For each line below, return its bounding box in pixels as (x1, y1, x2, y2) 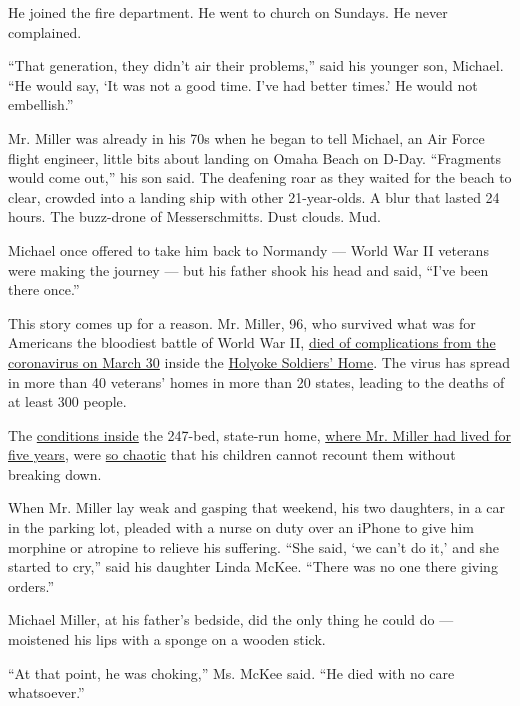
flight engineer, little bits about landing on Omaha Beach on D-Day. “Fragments (8, 147, 501, 168)
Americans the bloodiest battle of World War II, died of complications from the (8, 332, 496, 353)
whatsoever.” (8, 682, 85, 703)
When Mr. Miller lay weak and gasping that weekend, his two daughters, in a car (8, 497, 505, 518)
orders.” (8, 575, 55, 596)
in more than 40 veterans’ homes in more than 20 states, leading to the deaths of (8, 371, 505, 392)
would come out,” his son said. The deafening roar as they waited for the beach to (8, 167, 512, 188)
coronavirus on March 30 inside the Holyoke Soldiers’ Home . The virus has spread (8, 351, 510, 372)
